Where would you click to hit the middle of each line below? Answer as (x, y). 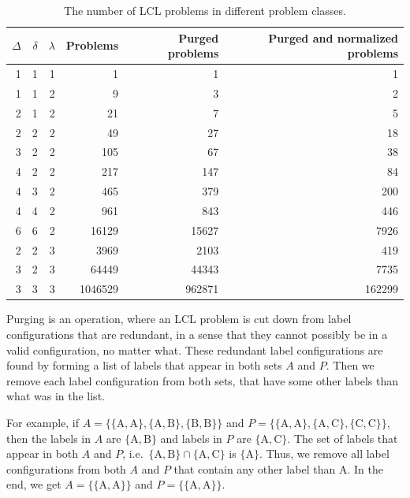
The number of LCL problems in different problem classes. (205, 10)
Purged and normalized (333, 37)
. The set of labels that (343, 438)
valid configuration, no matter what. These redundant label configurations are (195, 349)
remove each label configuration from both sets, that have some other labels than (203, 380)
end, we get (34, 484)
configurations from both (66, 468)
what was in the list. (56, 396)
